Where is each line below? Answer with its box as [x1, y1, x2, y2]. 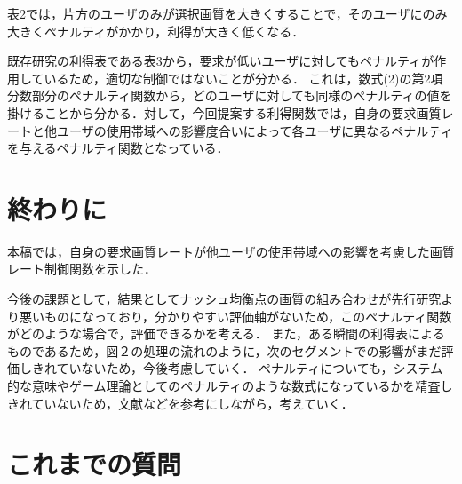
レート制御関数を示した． [7, 259, 156, 278]
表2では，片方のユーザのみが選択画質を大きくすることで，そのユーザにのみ [7, 4, 448, 22]
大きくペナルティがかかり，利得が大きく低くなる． [7, 21, 305, 40]
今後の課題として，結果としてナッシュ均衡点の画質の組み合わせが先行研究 [7, 290, 442, 308]
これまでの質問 [7, 446, 182, 482]
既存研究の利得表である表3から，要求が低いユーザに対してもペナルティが [7, 52, 434, 70]
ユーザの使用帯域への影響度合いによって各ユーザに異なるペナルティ [56, 121, 453, 139]
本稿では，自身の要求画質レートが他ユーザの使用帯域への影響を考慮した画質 [7, 242, 455, 260]
